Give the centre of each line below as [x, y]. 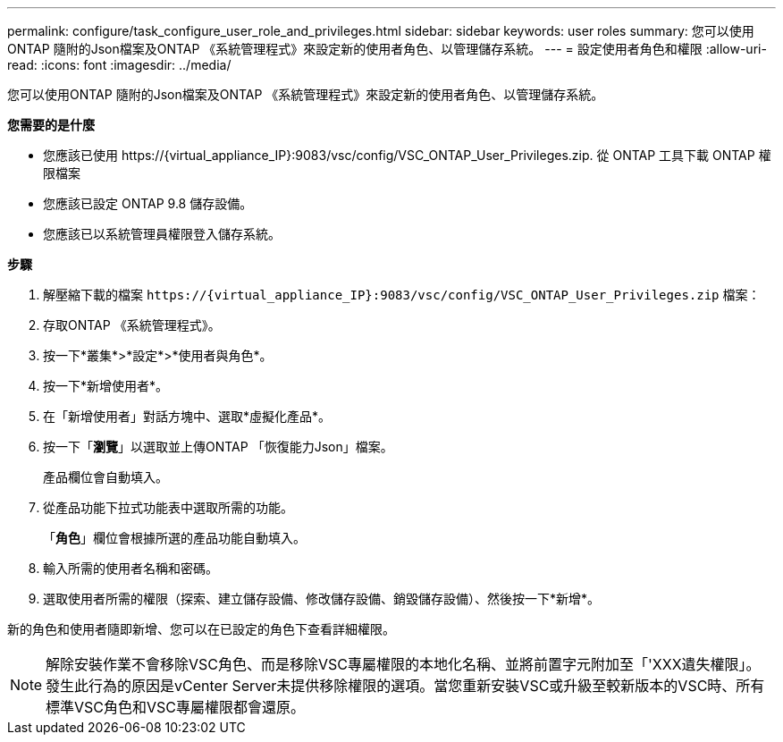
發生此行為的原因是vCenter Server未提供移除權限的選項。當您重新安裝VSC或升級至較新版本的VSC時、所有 [405, 686]
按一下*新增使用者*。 [106, 386]
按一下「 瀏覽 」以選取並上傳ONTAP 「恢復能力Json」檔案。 [218, 447]
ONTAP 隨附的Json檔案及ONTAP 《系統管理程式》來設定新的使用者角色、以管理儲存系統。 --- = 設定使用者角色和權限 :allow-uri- [387, 49]
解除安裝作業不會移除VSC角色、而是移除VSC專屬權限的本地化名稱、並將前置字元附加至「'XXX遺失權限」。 [403, 664]
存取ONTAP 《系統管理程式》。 [132, 325]
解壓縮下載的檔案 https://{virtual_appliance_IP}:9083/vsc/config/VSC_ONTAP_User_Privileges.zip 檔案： [402, 295]
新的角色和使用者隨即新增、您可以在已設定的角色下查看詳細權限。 [201, 629]
